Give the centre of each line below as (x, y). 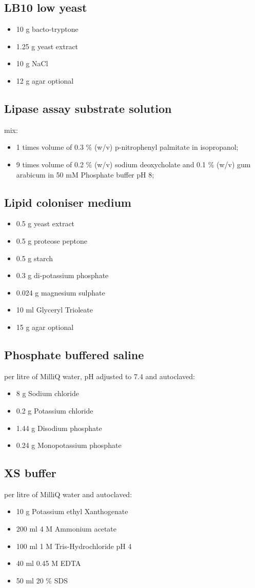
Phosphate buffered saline (74, 354)
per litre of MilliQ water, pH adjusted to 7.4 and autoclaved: (100, 376)
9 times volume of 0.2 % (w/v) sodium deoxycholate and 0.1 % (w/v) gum (133, 164)
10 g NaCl (32, 63)
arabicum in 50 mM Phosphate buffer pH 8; (85, 174)
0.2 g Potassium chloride (55, 410)
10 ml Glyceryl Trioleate (54, 310)
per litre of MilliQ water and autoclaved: (68, 494)
